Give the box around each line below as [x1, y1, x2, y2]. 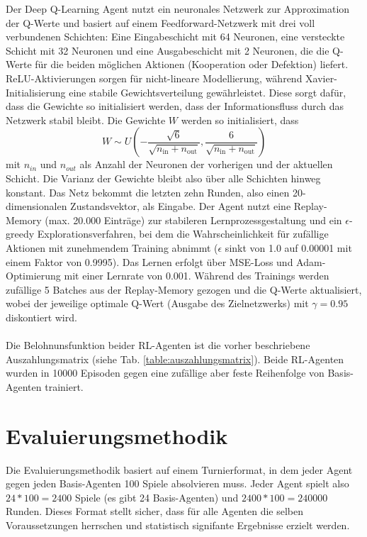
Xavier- [305, 70, 337, 85]
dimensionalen [6, 199, 67, 214]
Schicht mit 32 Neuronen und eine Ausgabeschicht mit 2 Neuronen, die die [6, 43, 329, 57]
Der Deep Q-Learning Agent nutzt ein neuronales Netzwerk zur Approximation [6, 1, 350, 16]
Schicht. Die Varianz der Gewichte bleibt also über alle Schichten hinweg [6, 170, 321, 185]
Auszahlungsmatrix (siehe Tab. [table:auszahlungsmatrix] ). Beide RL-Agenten [6, 351, 344, 366]
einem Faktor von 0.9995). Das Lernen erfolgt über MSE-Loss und [6, 254, 293, 269]
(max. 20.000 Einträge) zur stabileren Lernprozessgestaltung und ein [45, 212, 342, 227]
